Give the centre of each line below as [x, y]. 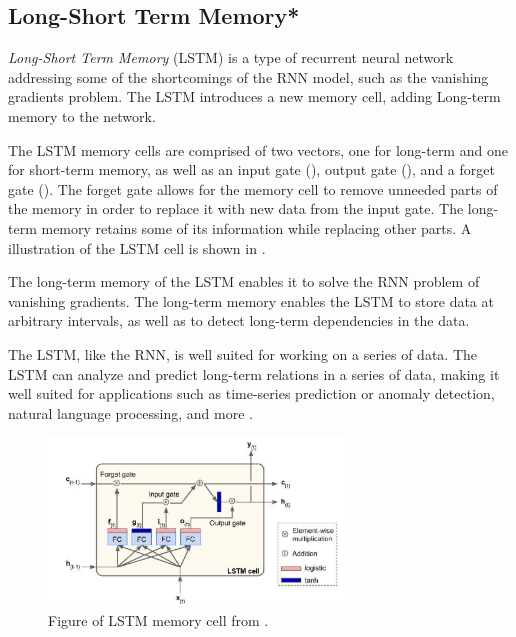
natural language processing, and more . [130, 412]
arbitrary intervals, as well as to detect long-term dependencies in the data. [239, 320]
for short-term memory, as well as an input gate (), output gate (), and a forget [251, 169]
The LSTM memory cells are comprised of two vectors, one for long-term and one [258, 149]
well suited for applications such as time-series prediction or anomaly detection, [251, 393]
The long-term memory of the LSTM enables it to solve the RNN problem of [244, 281]
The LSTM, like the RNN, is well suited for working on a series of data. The [242, 353]
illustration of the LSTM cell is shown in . [137, 247]
